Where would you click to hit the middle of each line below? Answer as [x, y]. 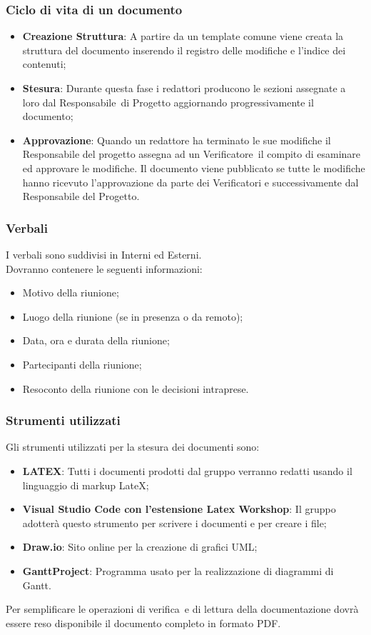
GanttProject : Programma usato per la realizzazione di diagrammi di [178, 570]
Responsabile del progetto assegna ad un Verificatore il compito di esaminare [192, 154]
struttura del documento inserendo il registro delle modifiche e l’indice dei [184, 50]
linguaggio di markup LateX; [86, 485]
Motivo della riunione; [71, 292]
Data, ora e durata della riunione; [96, 340]
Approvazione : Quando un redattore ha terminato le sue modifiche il [177, 140]
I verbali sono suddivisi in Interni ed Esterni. [104, 254]
